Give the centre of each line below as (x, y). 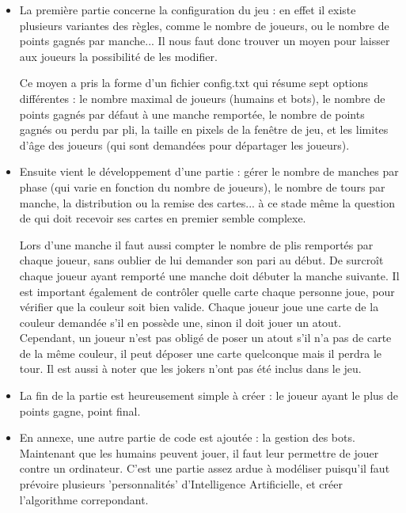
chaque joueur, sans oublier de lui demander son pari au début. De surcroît (201, 260)
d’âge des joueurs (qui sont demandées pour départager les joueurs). (184, 144)
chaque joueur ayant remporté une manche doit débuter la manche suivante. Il (209, 275)
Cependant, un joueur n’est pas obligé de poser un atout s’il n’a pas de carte (205, 338)
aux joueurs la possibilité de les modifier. (118, 56)
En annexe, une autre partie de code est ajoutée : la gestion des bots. (187, 437)
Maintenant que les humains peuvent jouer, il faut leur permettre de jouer (199, 452)
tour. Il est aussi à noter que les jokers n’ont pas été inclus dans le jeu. (190, 369)
